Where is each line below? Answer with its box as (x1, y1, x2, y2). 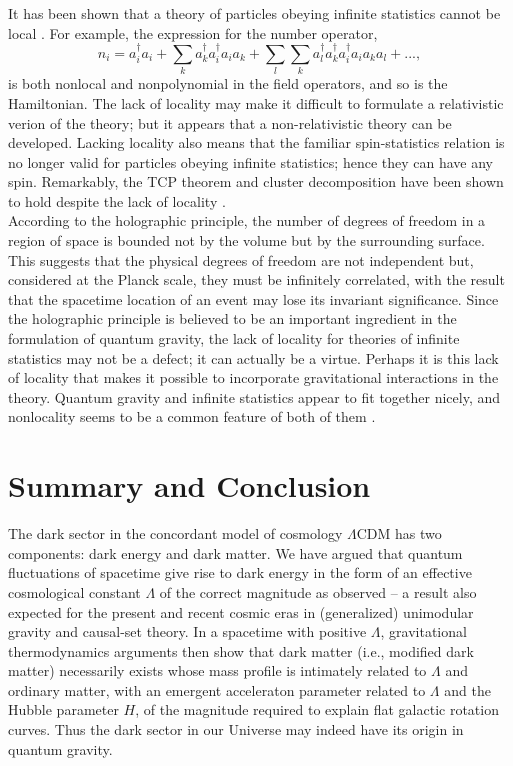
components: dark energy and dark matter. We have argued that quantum (8, 542, 463, 563)
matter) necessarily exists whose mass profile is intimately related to (8, 660, 427, 681)
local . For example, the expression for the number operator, (8, 22, 378, 43)
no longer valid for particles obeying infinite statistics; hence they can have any (8, 151, 493, 172)
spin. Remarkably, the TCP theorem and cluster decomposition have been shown (8, 171, 504, 192)
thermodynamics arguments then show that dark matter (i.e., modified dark (8, 640, 474, 661)
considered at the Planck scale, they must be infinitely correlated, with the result (8, 269, 505, 290)
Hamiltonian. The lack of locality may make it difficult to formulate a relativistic (8, 92, 504, 113)
